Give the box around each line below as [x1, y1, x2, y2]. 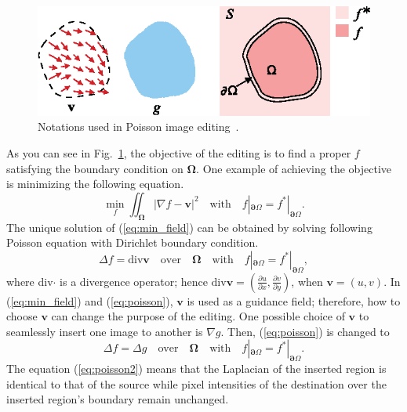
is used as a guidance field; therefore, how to [187, 292, 401, 309]
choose [6, 308, 38, 324]
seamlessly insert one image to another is [6, 323, 203, 339]
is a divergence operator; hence [60, 273, 208, 289]
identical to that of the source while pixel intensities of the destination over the [6, 375, 387, 392]
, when [291, 273, 323, 289]
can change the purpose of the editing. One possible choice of [51, 308, 345, 324]
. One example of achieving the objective [196, 160, 391, 176]
